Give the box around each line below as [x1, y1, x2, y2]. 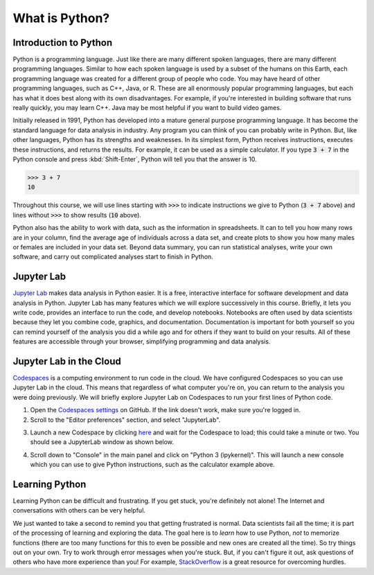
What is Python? [12, 10, 110, 26]
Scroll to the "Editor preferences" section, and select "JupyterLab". [30, 416, 221, 424]
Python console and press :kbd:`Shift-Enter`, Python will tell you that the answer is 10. [12, 154, 257, 163]
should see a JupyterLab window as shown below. [30, 438, 175, 446]
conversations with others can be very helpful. [12, 506, 145, 515]
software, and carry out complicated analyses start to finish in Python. [12, 253, 214, 261]
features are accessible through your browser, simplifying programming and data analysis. [12, 337, 271, 346]
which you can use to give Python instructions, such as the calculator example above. [30, 461, 275, 469]
